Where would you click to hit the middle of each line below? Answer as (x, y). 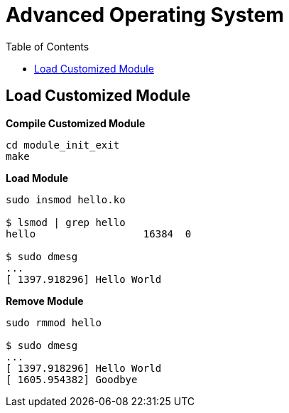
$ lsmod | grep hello (66, 222)
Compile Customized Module (76, 123)
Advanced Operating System (145, 15)
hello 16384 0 (99, 234)
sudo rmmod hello (54, 322)
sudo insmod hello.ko (66, 199)
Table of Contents (48, 46)
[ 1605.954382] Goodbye (72, 379)
